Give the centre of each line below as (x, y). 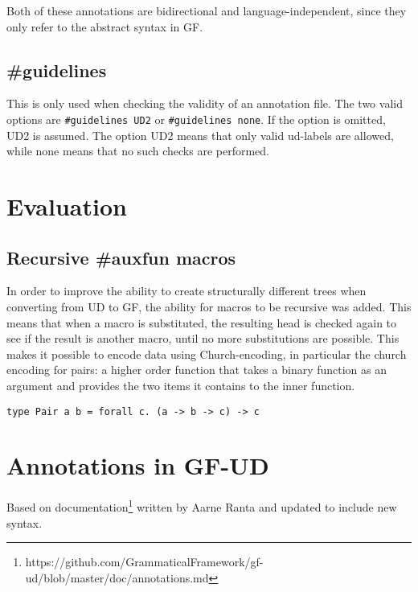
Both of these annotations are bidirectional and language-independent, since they (207, 10)
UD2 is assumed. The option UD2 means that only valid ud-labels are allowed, (200, 135)
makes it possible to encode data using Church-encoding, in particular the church (207, 354)
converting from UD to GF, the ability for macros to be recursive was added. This (209, 306)
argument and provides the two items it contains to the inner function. (181, 385)
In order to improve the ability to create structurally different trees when (186, 291)
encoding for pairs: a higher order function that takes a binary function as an (197, 370)
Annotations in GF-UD (138, 465)
